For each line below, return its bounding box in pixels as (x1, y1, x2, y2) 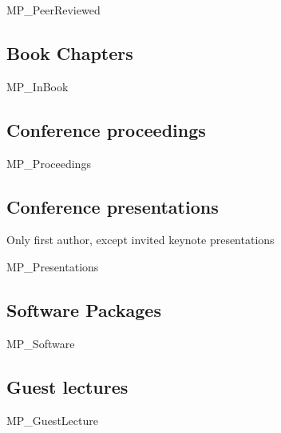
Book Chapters (6, 40, 133, 65)
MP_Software (6, 335, 75, 351)
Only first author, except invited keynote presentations (6, 231, 275, 248)
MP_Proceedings (6, 154, 91, 171)
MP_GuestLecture (6, 411, 98, 428)
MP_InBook (6, 78, 69, 94)
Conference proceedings (6, 117, 206, 142)
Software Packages (6, 297, 161, 322)
